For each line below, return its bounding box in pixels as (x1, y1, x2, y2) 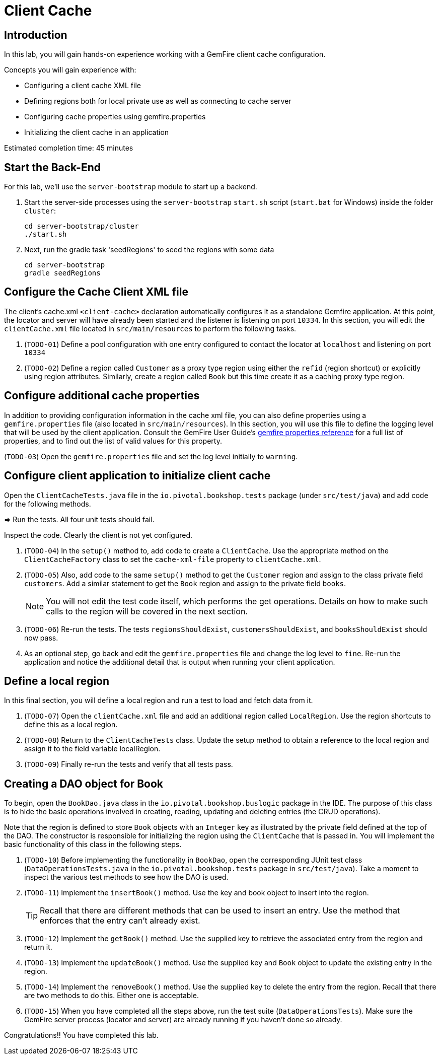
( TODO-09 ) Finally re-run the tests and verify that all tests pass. (24, 760, 233, 769)
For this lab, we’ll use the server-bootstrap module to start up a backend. (4, 182, 257, 191)
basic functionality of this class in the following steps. (4, 840, 182, 849)
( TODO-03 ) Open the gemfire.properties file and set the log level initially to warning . (4, 452, 298, 461)
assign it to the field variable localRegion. (24, 744, 161, 753)
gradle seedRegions (24, 269, 101, 277)
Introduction (4, 28, 67, 41)
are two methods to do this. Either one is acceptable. (24, 991, 199, 1000)
